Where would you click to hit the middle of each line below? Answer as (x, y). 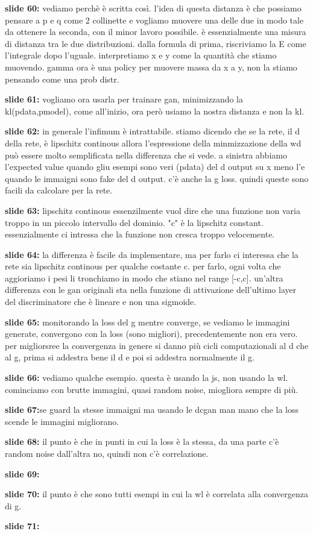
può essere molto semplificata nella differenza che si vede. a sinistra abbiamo (146, 155)
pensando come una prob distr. (62, 79)
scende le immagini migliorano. (62, 421)
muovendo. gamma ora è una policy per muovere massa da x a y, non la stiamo (151, 67)
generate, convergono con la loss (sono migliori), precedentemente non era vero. (151, 334)
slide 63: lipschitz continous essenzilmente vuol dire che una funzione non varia (153, 210)
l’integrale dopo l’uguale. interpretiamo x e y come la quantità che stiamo (141, 55)
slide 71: (22, 526)
